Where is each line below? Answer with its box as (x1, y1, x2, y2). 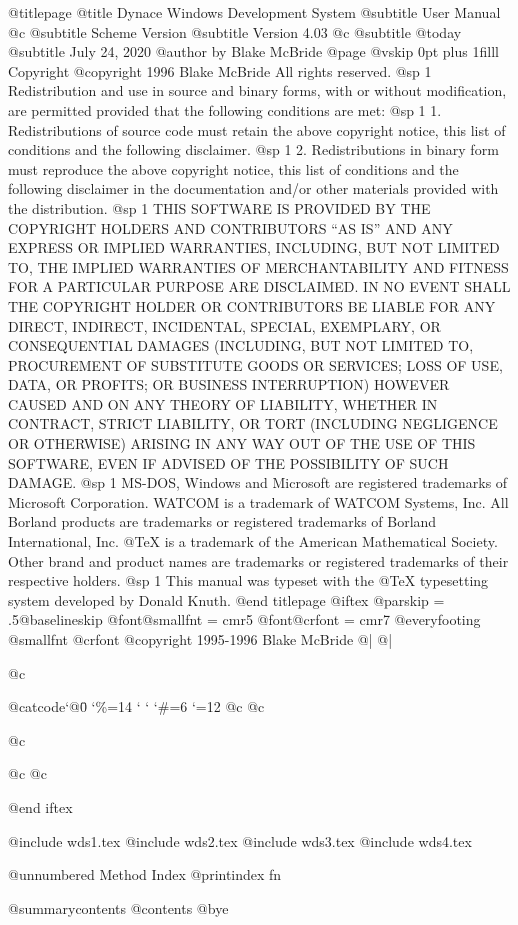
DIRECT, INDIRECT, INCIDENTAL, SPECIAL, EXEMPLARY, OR (8, 315, 441, 336)
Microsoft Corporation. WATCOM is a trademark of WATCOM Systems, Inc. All (8, 491, 509, 512)
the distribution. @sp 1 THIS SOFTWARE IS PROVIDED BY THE (8, 197, 431, 218)
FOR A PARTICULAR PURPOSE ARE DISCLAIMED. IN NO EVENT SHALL (8, 276, 511, 297)
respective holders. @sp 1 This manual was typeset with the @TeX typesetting (8, 570, 489, 591)
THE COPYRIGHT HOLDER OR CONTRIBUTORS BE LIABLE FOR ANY (8, 295, 496, 316)
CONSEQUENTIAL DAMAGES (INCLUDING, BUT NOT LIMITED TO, (8, 335, 474, 356)
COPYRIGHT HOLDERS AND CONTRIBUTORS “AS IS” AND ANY (8, 217, 453, 238)
